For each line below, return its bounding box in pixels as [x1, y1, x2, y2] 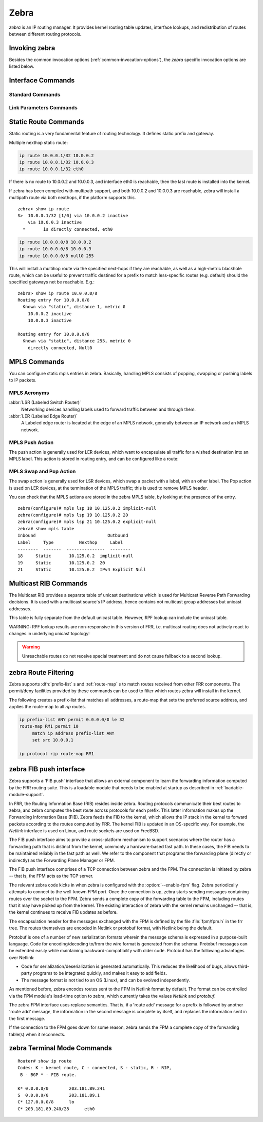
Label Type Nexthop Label [18, 540, 123, 545]
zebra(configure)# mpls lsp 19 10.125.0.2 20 [18, 512, 129, 518]
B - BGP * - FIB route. [20, 1072, 77, 1078]
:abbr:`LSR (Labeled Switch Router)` [9, 400, 81, 405]
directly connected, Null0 [27, 345, 93, 351]
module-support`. [9, 792, 45, 798]
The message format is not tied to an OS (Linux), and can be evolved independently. [21, 977, 190, 983]
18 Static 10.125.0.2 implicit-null [18, 553, 133, 559]
